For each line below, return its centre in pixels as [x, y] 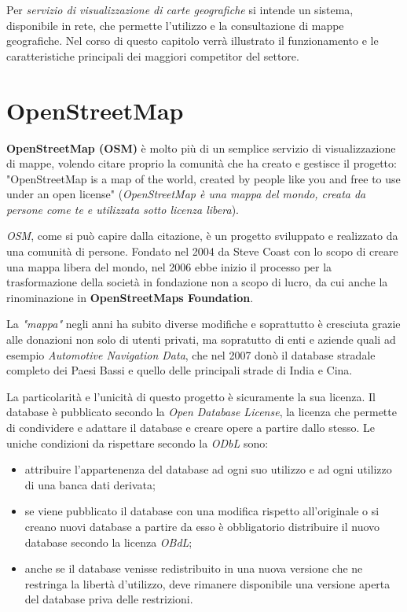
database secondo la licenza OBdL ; [108, 542]
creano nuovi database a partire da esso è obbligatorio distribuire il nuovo [202, 526]
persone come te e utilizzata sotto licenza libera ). [123, 209]
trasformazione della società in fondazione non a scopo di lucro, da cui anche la [197, 282]
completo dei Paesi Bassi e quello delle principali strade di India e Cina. [180, 370]
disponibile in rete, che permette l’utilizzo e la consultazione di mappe [175, 25]
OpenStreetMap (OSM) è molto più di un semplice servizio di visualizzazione [201, 147]
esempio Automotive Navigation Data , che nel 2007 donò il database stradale [191, 354]
